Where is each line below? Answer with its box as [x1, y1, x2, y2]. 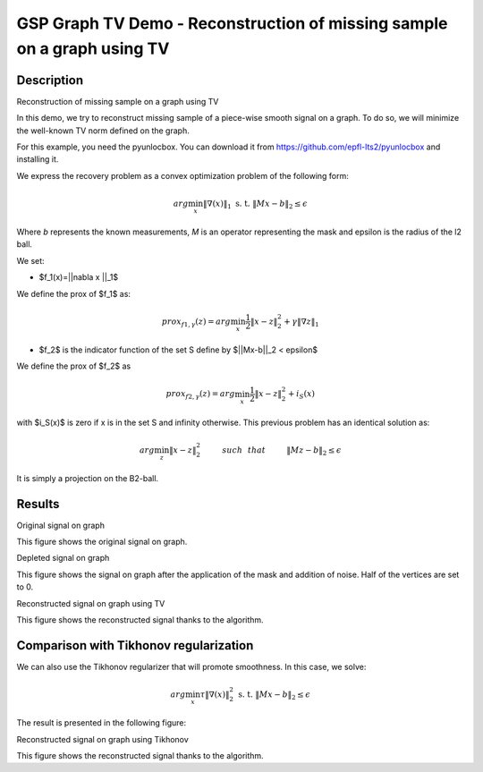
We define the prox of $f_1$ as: [16, 288, 131, 299]
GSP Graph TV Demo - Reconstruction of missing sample [16, 13, 448, 33]
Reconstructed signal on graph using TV [16, 598, 165, 608]
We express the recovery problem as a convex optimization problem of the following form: [16, 170, 349, 181]
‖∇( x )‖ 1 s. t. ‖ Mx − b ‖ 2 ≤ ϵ [202, 199, 308, 210]
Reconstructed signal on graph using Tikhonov [16, 734, 190, 744]
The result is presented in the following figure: [16, 717, 187, 728]
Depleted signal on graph [16, 553, 110, 564]
